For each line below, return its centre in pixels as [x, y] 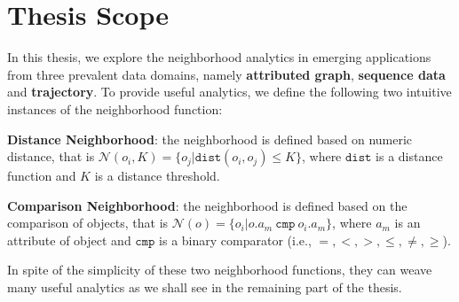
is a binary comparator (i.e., [235, 240]
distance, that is [51, 156]
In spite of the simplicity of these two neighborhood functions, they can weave [220, 270]
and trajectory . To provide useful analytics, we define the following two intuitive [229, 92]
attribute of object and [69, 240]
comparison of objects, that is [88, 223]
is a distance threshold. [157, 176]
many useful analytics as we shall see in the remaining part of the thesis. [205, 287]
